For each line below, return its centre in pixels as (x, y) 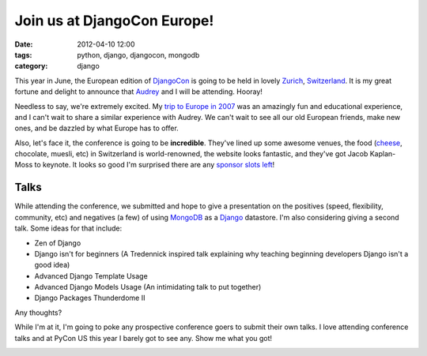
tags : (23, 54)
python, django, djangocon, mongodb (138, 54)
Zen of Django (58, 243)
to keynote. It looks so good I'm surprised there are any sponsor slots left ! (155, 165)
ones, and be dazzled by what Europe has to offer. (97, 128)
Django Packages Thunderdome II (90, 298)
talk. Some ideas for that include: (68, 228)
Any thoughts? (38, 313)
